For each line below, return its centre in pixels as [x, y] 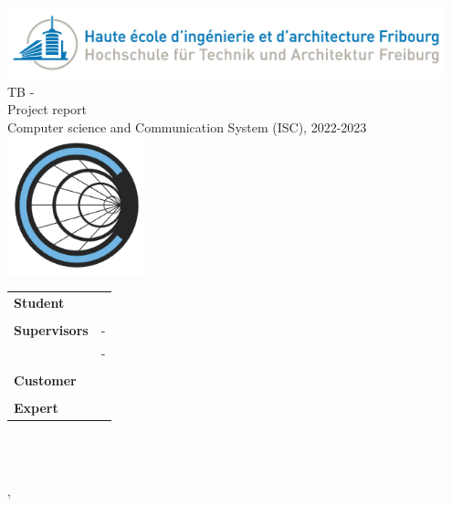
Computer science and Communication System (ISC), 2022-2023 [187, 126]
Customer [45, 380]
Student [39, 302]
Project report [47, 109]
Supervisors [51, 330]
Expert [36, 408]
